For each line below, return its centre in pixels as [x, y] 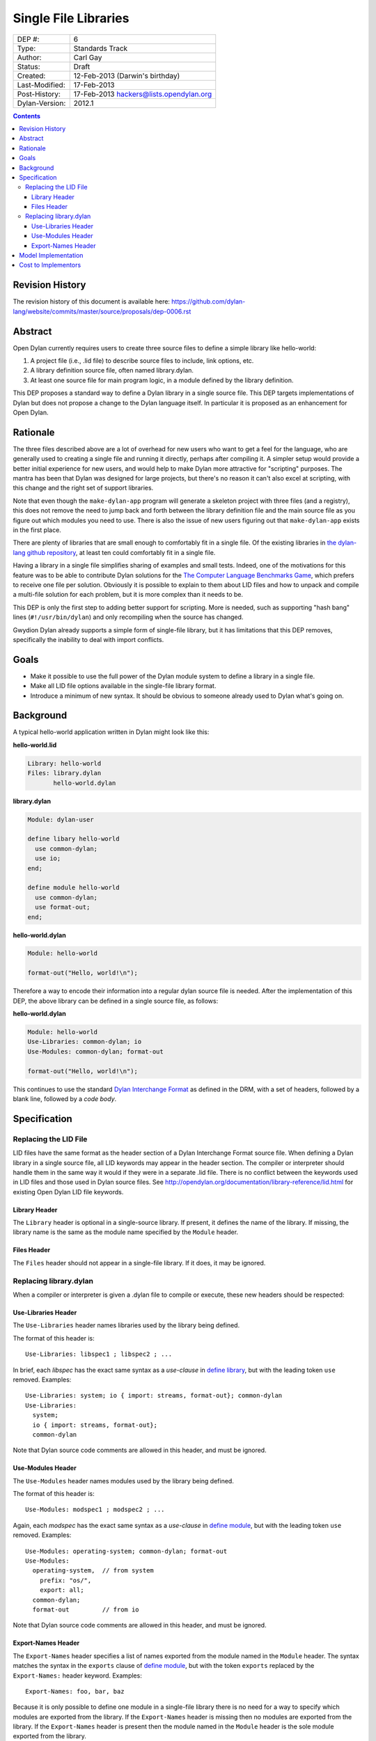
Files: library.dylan [64, 773]
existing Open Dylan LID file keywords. [68, 1192]
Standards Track [101, 48]
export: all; [62, 1590]
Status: [29, 66]
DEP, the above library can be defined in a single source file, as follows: [116, 1001]
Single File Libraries [71, 18]
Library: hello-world [64, 763]
